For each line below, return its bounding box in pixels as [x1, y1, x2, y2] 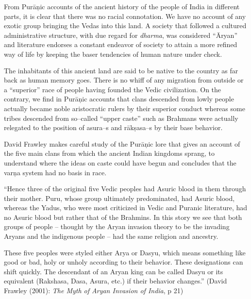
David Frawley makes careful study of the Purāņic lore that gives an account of [4, 138, 240, 149]
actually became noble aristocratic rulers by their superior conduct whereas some [4, 103, 245, 113]
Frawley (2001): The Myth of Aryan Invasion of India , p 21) [4, 285, 184, 296]
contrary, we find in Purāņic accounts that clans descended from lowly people [4, 94, 234, 104]
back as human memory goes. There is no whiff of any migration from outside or [4, 75, 244, 85]
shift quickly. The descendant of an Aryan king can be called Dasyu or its [4, 266, 223, 276]
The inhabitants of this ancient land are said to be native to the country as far [4, 65, 238, 75]
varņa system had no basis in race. [4, 167, 107, 177]
